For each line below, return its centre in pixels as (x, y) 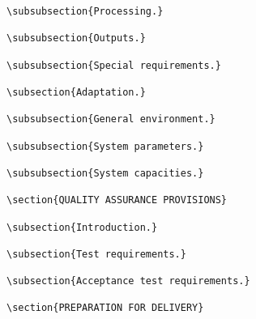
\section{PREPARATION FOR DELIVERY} (105, 308)
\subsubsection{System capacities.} (105, 173)
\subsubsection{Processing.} (85, 11)
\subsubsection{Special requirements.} (114, 65)
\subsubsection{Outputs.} (76, 38)
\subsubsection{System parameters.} (105, 146)
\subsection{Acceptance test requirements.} (128, 281)
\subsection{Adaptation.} (76, 92)
